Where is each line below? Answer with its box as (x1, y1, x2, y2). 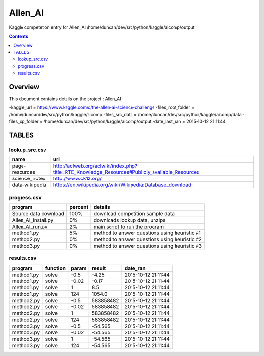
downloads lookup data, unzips (93, 216, 166, 223)
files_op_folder (9, 118, 39, 124)
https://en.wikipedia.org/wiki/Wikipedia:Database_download (53, 181, 192, 188)
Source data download (12, 210, 65, 217)
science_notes (12, 175, 46, 182)
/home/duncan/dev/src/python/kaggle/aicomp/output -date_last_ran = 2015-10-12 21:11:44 (43, 118, 226, 124)
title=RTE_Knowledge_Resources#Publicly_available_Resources (53, 169, 199, 176)
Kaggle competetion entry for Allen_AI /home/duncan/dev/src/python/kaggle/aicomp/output (9, 25, 195, 30)
